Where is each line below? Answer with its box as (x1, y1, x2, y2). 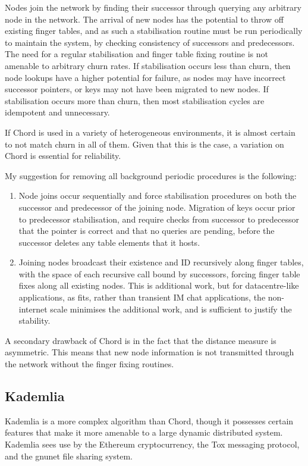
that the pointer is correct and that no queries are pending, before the (18, 224, 275, 237)
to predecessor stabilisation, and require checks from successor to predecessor (18, 212, 299, 225)
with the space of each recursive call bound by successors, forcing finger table (18, 267, 300, 280)
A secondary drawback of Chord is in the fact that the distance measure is (5, 334, 276, 346)
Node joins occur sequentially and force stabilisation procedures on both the (18, 189, 297, 202)
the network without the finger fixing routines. (5, 358, 174, 370)
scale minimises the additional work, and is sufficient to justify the (50, 302, 292, 315)
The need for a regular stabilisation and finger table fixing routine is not (5, 48, 269, 60)
